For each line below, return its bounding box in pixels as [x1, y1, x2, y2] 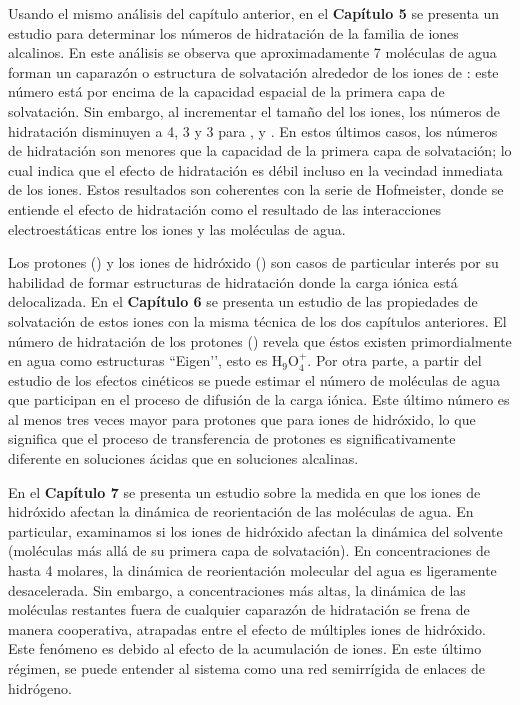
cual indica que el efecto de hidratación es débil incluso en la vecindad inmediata [8, 159, 503, 180]
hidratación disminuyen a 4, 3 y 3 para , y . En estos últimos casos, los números [8, 120, 498, 141]
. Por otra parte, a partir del [307, 350, 482, 371]
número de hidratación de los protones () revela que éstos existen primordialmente [8, 330, 512, 351]
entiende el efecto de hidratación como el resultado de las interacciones [8, 198, 442, 219]
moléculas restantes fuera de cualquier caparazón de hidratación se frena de [8, 599, 470, 620]
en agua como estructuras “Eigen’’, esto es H [8, 350, 283, 371]
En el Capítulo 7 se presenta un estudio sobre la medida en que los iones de [8, 481, 481, 502]
